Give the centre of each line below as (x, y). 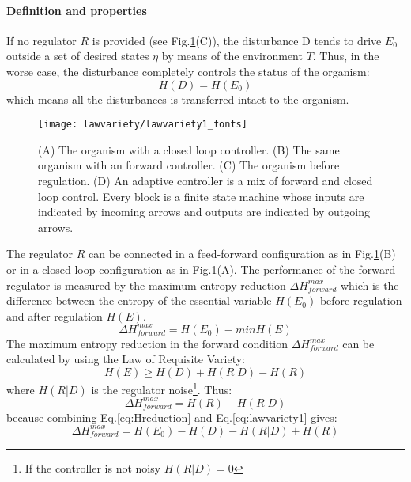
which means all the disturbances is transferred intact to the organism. (178, 99)
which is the (370, 285)
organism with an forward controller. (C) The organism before (189, 165)
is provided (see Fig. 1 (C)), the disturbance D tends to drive (237, 40)
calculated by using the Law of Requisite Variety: (126, 359)
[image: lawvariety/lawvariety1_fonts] (143, 125)
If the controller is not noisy (93, 467)
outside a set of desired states (78, 56)
